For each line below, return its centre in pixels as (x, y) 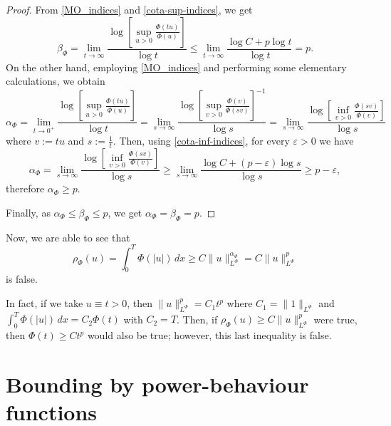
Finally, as (28, 212)
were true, (335, 319)
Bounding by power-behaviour (157, 384)
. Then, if (197, 319)
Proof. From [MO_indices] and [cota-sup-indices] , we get (129, 9)
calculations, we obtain (56, 81)
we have (337, 141)
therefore (25, 188)
